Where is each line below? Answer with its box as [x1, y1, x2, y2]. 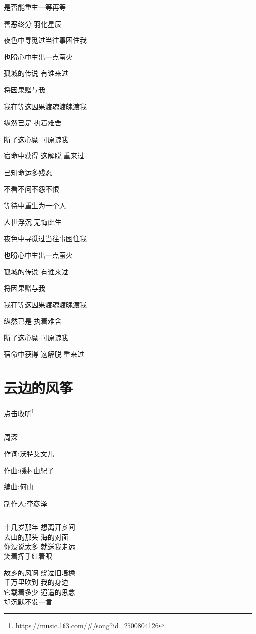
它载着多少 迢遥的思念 [4, 586, 75, 597]
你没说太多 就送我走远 [4, 541, 75, 551]
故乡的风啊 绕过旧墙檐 [4, 567, 75, 577]
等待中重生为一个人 [4, 200, 66, 211]
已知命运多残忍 [4, 167, 52, 177]
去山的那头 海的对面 [4, 532, 68, 542]
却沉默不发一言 [4, 596, 52, 606]
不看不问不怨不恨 [4, 183, 59, 194]
